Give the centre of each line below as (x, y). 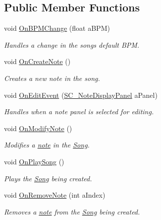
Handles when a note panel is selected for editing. (79, 111)
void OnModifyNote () (38, 128)
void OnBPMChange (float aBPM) (57, 28)
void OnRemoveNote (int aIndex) (55, 195)
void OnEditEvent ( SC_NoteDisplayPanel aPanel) (81, 95)
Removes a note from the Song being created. (72, 211)
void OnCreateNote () (37, 61)
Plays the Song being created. (48, 178)
